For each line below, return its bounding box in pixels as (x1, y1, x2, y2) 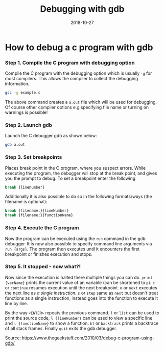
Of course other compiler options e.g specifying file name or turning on (5, 104, 149, 110)
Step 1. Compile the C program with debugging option (5, 59, 135, 66)
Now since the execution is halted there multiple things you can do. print (5, 274, 153, 280)
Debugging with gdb (40, 3, 125, 15)
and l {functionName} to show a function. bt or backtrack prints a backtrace (5, 320, 159, 326)
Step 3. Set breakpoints (5, 154, 62, 161)
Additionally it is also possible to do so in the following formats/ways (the (5, 194, 152, 199)
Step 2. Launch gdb (5, 122, 52, 129)
